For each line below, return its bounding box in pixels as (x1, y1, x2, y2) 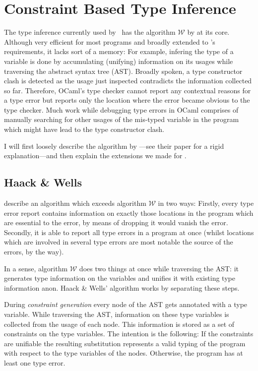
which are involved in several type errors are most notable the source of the (4, 237, 233, 247)
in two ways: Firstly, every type (158, 198, 254, 208)
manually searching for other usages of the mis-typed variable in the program (4, 114, 239, 124)
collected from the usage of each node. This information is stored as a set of (4, 318, 235, 329)
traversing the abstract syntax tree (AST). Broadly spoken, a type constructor (4, 65, 243, 76)
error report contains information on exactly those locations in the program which (4, 207, 254, 218)
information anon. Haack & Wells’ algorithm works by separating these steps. (4, 282, 240, 293)
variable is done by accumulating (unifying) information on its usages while (4, 56, 233, 66)
